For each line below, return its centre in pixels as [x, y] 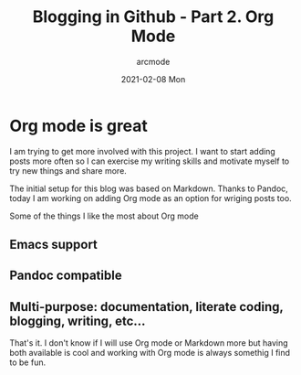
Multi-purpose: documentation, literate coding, [146, 307]
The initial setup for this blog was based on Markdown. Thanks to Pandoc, [149, 188]
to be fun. [28, 362]
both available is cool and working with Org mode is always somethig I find [150, 353]
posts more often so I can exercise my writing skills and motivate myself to [150, 161]
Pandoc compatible [66, 276]
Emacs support [54, 245]
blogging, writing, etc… [78, 321]
